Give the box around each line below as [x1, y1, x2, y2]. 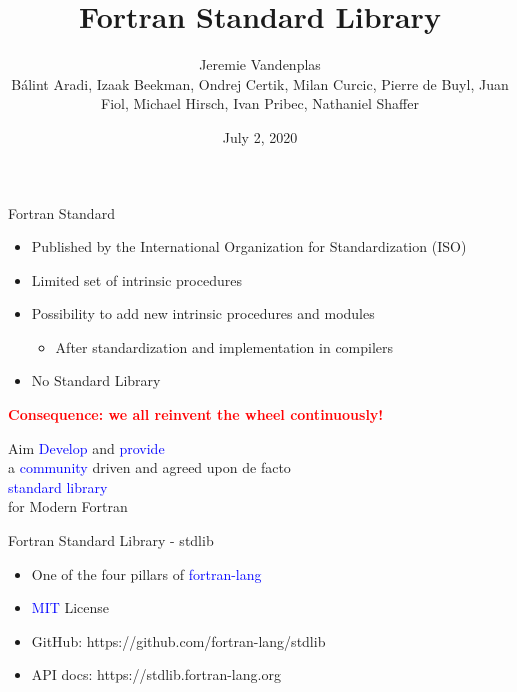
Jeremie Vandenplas [199, 54, 321, 75]
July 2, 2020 [222, 126, 298, 147]
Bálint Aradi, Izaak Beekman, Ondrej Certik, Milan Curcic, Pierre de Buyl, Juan [11, 73, 509, 94]
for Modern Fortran [8, 496, 128, 517]
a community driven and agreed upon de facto [8, 457, 291, 478]
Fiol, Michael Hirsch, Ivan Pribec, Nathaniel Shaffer [101, 93, 419, 114]
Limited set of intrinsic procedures [31, 269, 242, 290]
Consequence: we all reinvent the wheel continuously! [8, 404, 384, 425]
